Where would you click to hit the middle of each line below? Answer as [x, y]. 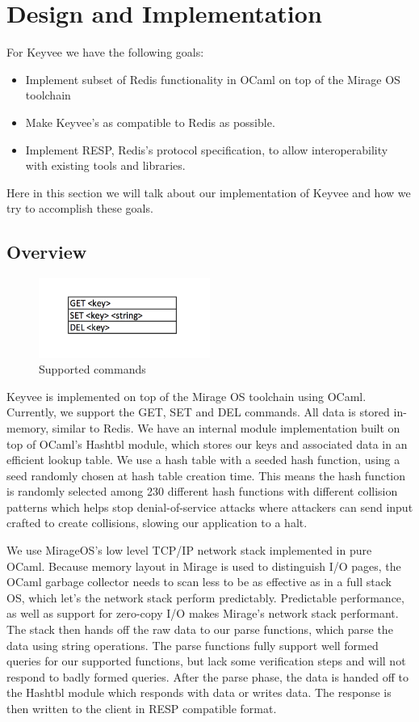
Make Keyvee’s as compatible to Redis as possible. [150, 122]
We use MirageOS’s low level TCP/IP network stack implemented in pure [189, 550]
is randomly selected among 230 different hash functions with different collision [202, 491]
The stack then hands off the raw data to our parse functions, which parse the [200, 629]
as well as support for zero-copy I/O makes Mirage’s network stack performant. [203, 613]
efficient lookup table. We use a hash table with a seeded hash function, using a [203, 460]
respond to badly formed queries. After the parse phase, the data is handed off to [207, 676]
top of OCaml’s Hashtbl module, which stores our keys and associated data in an [207, 443]
